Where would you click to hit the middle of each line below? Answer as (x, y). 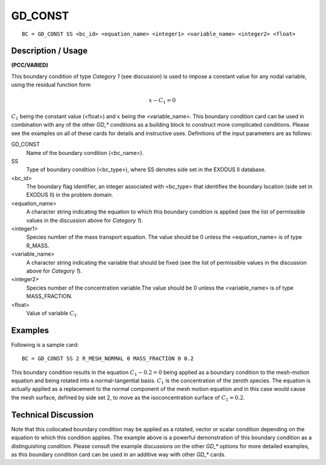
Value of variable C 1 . (52, 314)
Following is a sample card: (45, 344)
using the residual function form (51, 85)
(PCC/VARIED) (30, 65)
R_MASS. (38, 245)
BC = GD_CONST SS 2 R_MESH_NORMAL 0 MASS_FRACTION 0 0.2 (108, 359)
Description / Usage (49, 51)
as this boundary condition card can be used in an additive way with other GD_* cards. (119, 454)
